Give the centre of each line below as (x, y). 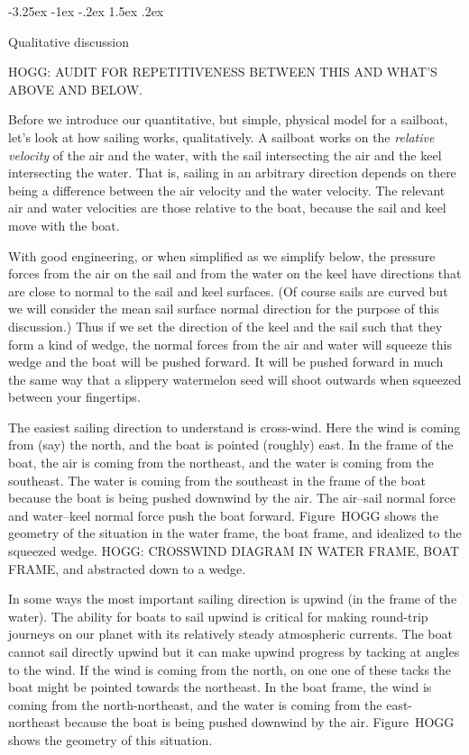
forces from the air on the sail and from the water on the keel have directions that (235, 273)
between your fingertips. (74, 397)
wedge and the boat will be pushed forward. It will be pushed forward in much (226, 362)
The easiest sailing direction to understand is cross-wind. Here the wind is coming (234, 427)
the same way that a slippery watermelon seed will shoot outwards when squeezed (235, 379)
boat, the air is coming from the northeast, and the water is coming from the (221, 463)
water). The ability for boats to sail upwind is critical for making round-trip (218, 616)
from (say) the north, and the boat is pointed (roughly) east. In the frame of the (231, 445)
